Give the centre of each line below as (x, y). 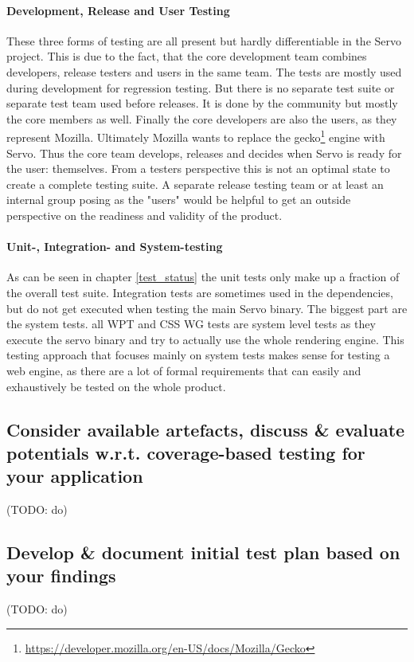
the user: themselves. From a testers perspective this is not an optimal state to (198, 168)
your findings (61, 576)
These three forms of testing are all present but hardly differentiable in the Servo (204, 40)
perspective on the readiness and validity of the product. (145, 215)
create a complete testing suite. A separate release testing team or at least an (195, 184)
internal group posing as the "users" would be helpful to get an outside (179, 200)
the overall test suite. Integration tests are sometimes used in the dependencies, (200, 292)
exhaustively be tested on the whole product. (116, 386)
